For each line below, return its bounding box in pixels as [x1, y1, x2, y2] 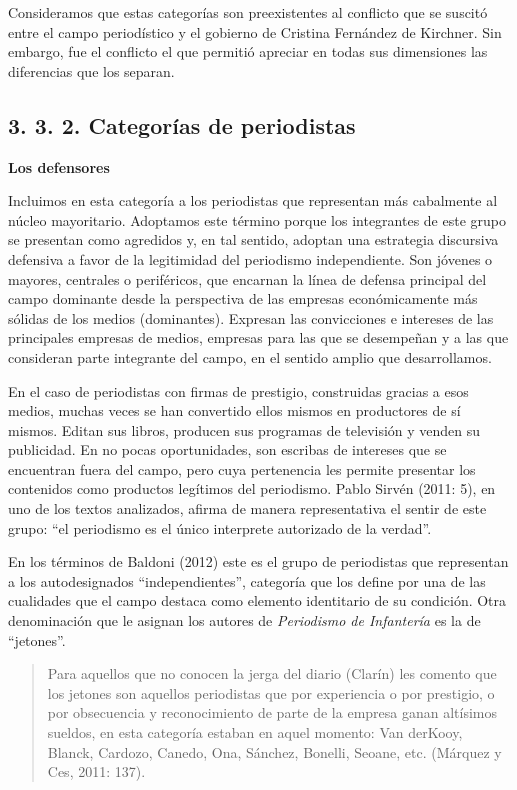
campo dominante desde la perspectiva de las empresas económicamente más [8, 288, 478, 309]
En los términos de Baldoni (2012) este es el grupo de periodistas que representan [8, 551, 509, 572]
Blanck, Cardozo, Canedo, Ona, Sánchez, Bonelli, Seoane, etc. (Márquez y [47, 741, 502, 762]
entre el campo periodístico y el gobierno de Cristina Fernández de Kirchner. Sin [8, 21, 502, 42]
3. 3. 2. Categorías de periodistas [8, 109, 356, 140]
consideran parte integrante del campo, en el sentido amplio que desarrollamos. [8, 346, 492, 367]
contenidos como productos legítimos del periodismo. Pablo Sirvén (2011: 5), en [8, 478, 496, 499]
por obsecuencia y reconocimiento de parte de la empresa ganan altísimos [47, 702, 497, 723]
